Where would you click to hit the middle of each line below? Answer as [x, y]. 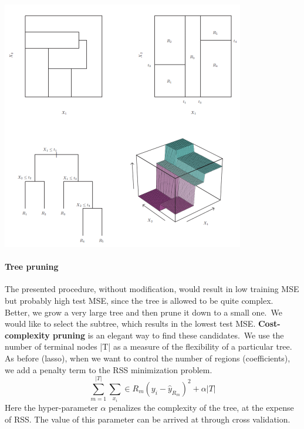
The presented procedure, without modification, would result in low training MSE [152, 289]
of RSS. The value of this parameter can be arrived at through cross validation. [148, 419]
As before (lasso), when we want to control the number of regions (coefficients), [148, 358]
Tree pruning [32, 267]
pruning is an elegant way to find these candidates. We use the [168, 335]
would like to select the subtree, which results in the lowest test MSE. [130, 324]
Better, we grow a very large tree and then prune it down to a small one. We [143, 312]
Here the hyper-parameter [51, 407]
